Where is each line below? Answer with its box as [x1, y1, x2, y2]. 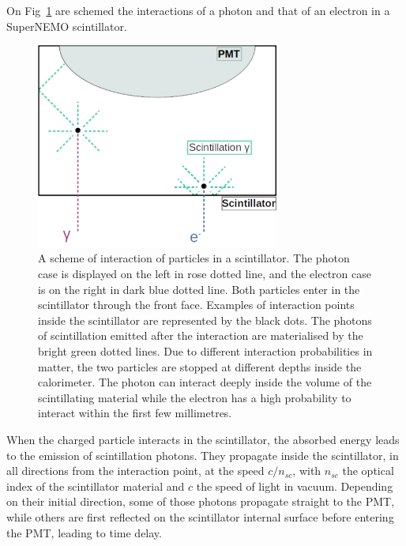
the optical [342, 462, 394, 479]
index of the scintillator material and [6, 477, 185, 494]
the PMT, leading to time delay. [6, 524, 162, 540]
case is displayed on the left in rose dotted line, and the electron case [38, 265, 371, 282]
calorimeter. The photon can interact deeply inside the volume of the [38, 374, 372, 390]
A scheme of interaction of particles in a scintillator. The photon [38, 250, 350, 266]
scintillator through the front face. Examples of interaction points [38, 296, 355, 313]
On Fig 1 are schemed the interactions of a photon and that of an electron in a [6, 2, 390, 18]
